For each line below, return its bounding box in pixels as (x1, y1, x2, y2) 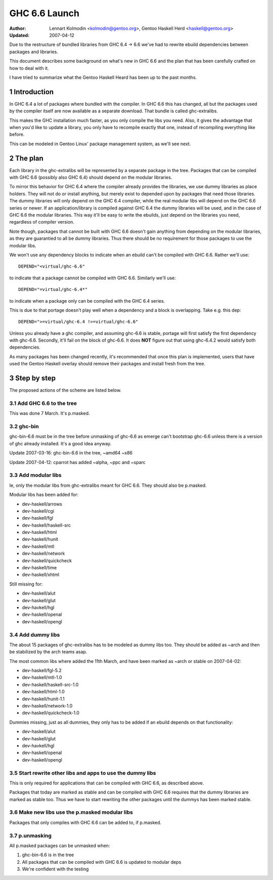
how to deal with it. (9, 65, 49, 71)
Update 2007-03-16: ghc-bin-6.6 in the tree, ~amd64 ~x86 (9, 450, 133, 456)
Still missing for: (9, 581, 43, 587)
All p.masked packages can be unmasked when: (9, 843, 110, 849)
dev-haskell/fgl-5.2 (22, 667, 62, 674)
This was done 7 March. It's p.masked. (9, 410, 90, 416)
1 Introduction (9, 88, 54, 96)
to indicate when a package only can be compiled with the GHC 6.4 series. (9, 298, 165, 304)
